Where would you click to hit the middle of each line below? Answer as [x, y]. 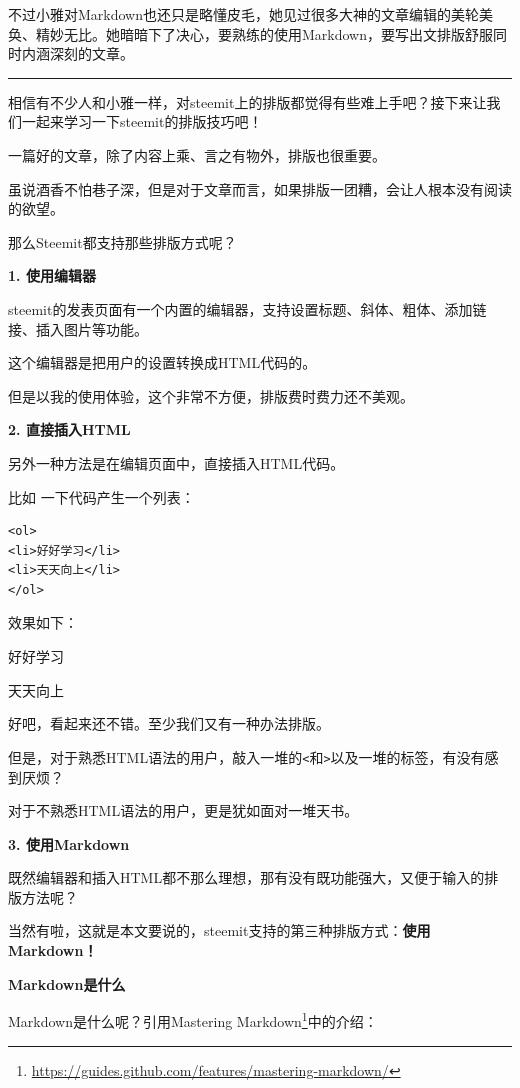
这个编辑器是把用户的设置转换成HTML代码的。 [162, 362]
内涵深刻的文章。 [77, 53]
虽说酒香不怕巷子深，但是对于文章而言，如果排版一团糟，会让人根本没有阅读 [260, 188]
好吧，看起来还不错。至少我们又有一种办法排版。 [169, 723]
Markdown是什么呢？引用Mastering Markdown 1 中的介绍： [193, 1019]
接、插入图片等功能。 [78, 328]
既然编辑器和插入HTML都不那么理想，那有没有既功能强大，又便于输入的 [246, 877]
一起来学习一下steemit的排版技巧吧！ [142, 121]
